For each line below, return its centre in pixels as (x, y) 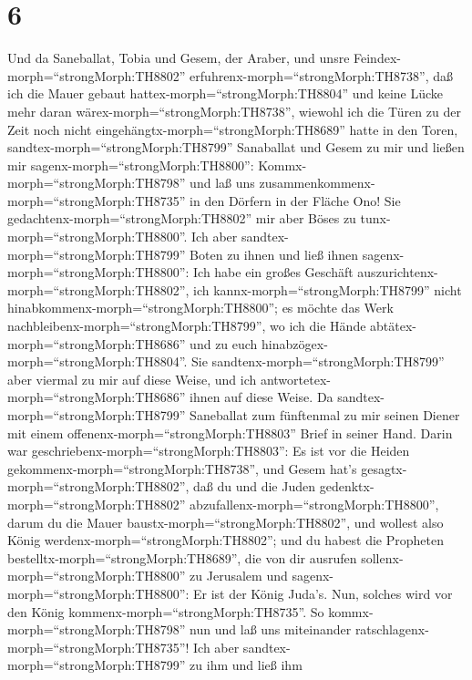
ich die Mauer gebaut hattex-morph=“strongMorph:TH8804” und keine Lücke (226, 93)
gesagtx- (384, 468)
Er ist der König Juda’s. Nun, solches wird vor (323, 593)
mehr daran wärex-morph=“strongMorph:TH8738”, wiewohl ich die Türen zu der (234, 111)
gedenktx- (347, 486)
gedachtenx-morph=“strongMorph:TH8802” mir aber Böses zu (182, 218)
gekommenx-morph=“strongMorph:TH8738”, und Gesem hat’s (182, 468)
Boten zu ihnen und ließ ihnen (274, 254)
